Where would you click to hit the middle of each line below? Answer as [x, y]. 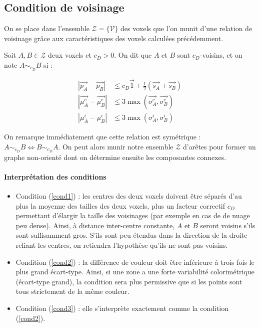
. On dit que [133, 55]
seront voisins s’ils [228, 225]
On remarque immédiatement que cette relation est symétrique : [102, 137]
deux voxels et [70, 55]
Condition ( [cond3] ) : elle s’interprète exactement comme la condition [122, 308]
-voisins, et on [221, 55]
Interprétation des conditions [55, 176]
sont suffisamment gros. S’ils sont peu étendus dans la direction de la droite [131, 235]
